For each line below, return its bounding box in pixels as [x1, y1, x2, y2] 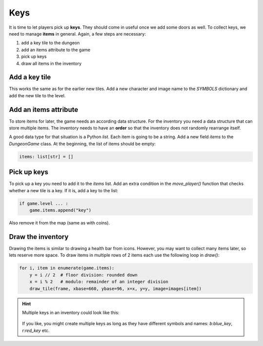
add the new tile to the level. [9, 92, 66, 98]
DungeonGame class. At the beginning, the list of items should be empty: [9, 141, 156, 146]
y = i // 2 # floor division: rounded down [29, 272, 138, 277]
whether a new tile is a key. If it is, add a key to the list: [9, 187, 118, 193]
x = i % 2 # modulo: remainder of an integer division [29, 279, 169, 285]
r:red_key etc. [22, 328, 50, 333]
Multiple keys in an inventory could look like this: [22, 310, 119, 315]
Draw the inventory [9, 233, 69, 241]
